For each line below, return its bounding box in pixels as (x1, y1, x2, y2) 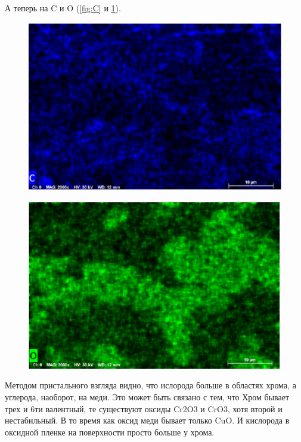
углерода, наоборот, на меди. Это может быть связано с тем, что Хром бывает (5, 391, 290, 403)
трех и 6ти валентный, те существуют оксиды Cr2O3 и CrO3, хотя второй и (5, 402, 283, 415)
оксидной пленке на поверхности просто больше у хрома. (5, 425, 215, 438)
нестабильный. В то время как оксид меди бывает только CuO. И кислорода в (5, 414, 290, 427)
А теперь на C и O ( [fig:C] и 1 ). (5, 2, 121, 14)
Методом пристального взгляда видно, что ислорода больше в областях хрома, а (5, 379, 296, 391)
